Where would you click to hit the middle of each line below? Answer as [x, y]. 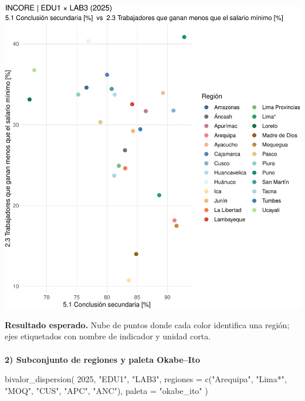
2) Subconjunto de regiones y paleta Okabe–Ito [103, 359]
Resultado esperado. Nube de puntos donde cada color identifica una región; [147, 324]
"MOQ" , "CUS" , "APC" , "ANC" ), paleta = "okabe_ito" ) [106, 390]
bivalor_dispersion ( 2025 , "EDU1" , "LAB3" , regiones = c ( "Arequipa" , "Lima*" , [146, 379]
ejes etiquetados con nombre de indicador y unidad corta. [108, 336]
